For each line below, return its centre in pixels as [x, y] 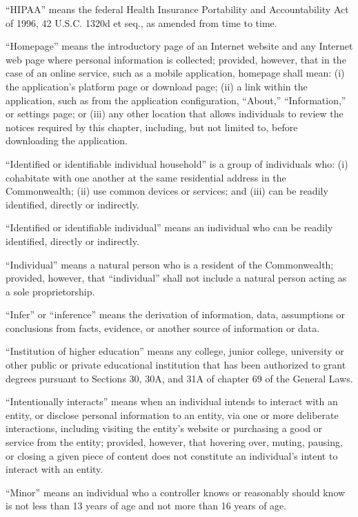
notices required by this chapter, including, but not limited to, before [152, 127]
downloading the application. [67, 140]
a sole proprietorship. [50, 291]
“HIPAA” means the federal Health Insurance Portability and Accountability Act [177, 9]
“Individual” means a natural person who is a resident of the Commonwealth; [170, 264]
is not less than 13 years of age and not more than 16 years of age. [146, 506]
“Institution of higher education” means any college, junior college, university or [175, 351]
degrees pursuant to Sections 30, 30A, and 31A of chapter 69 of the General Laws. [179, 378]
